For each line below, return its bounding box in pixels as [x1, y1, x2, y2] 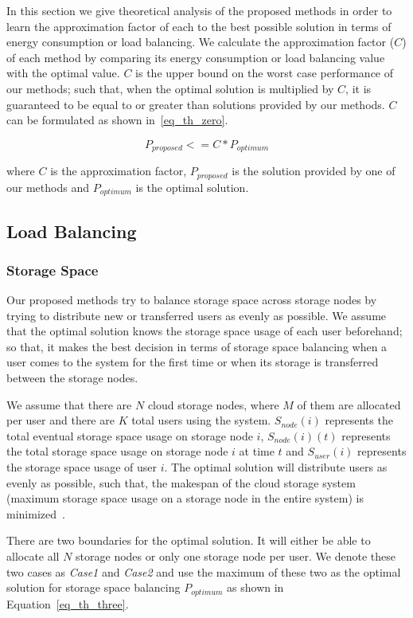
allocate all [6, 548, 60, 565]
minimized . [6, 505, 65, 522]
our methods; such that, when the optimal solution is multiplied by [6, 80, 334, 96]
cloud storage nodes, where [147, 396, 279, 413]
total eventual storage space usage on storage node [6, 427, 253, 444]
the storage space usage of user [6, 459, 157, 475]
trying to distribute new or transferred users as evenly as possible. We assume [6, 307, 387, 323]
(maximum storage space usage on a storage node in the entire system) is [6, 490, 364, 507]
